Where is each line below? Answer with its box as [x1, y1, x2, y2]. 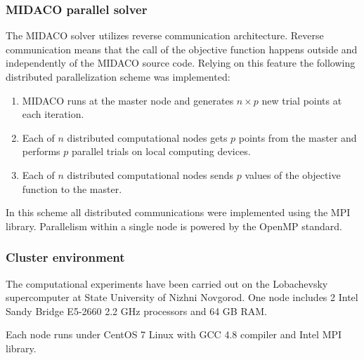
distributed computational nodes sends [67, 167, 234, 182]
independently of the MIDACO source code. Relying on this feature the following [6, 55, 356, 70]
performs [22, 144, 60, 159]
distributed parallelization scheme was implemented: [6, 69, 230, 84]
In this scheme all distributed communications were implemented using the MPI [6, 205, 351, 220]
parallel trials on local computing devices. [72, 144, 251, 159]
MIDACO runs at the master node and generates [22, 93, 234, 107]
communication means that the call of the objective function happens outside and [6, 41, 358, 56]
